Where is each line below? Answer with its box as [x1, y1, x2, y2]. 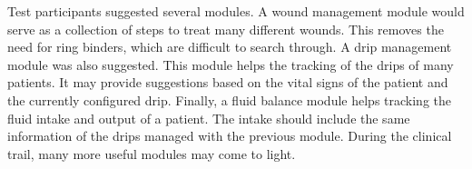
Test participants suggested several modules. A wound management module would [7, 2, 465, 20]
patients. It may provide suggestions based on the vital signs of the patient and [7, 73, 448, 92]
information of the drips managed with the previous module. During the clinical [7, 126, 452, 145]
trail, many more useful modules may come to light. [7, 144, 296, 163]
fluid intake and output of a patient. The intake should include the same [7, 108, 410, 127]
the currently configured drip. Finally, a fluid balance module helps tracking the [7, 90, 451, 109]
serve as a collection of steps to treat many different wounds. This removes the [7, 19, 444, 38]
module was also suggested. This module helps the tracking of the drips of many [7, 55, 454, 74]
